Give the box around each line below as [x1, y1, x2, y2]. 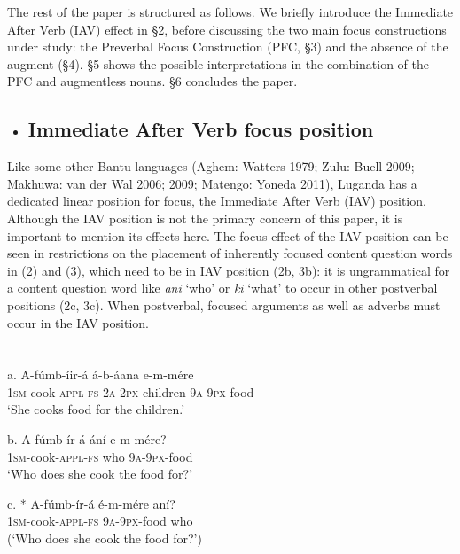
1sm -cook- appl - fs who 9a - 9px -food [7, 447, 193, 465]
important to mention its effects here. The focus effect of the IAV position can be [7, 226, 448, 245]
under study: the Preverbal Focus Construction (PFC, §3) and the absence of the [7, 37, 448, 56]
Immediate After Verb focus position [27, 115, 374, 143]
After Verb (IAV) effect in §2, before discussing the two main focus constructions [7, 20, 447, 38]
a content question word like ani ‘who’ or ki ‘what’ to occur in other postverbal [7, 278, 438, 297]
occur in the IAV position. [7, 313, 149, 332]
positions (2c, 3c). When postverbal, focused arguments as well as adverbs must [7, 295, 441, 314]
